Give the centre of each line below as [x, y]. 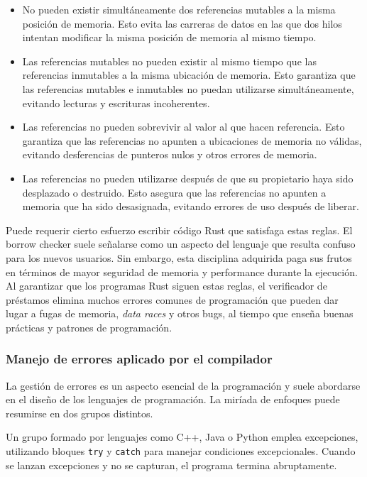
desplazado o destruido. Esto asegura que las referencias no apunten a [174, 192]
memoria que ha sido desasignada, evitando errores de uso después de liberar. [191, 206]
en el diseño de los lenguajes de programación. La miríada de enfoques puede [173, 399]
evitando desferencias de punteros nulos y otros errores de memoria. [170, 154]
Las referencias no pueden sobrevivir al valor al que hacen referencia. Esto [183, 127]
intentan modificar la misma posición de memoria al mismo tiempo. [169, 37]
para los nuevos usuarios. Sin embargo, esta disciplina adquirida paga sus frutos [179, 257]
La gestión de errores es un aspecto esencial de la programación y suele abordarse [183, 385]
